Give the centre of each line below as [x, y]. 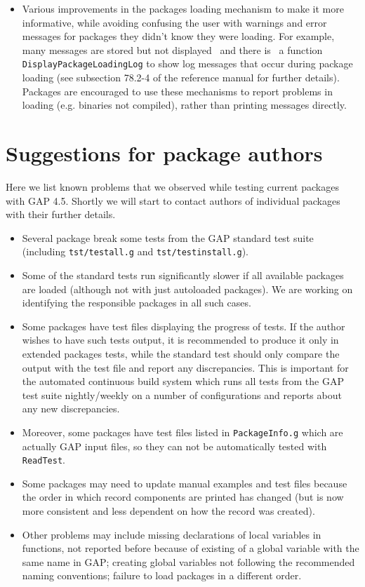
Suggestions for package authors [164, 153]
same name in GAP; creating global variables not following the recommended [188, 561]
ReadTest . [44, 460]
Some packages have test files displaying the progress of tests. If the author [184, 326]
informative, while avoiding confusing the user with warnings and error [174, 22]
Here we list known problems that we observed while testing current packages [172, 186]
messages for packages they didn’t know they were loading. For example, [178, 36]
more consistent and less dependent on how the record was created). [168, 511]
